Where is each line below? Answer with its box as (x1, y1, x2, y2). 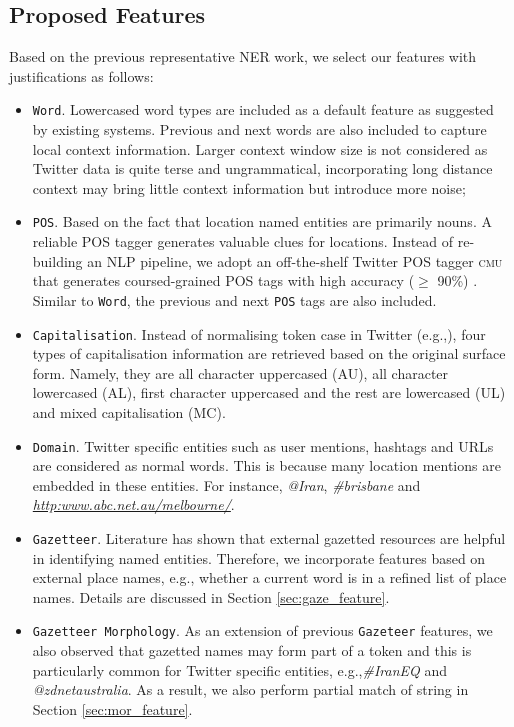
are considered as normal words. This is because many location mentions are (32, 455, 501, 476)
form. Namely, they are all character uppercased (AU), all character (32, 362, 449, 383)
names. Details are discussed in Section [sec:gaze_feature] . (32, 586, 390, 607)
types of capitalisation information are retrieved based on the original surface (32, 343, 506, 364)
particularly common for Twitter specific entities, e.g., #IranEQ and (32, 659, 448, 680)
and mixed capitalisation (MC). (32, 401, 226, 422)
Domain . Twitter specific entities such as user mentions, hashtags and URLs (32, 435, 494, 456)
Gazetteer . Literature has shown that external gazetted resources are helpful (32, 527, 506, 548)
